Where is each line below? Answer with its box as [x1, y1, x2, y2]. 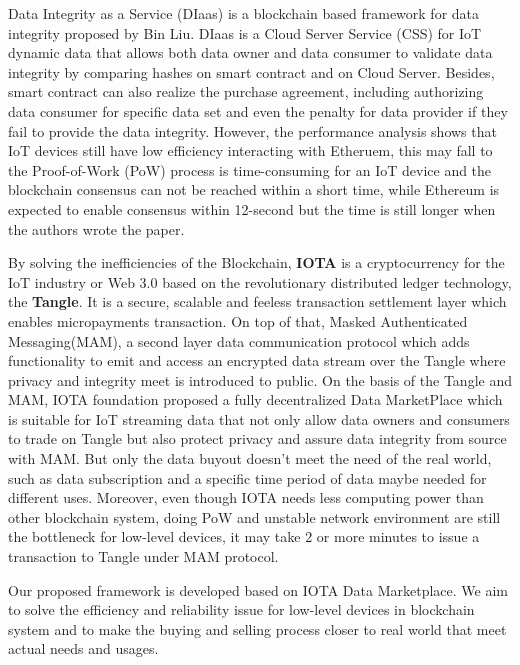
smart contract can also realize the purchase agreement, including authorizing [8, 81, 484, 102]
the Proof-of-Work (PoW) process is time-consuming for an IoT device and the [8, 159, 492, 180]
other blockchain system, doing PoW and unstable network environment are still [8, 506, 501, 527]
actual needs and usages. [8, 638, 159, 659]
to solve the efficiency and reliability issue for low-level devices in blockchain [8, 599, 475, 620]
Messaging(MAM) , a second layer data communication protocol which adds [8, 330, 470, 351]
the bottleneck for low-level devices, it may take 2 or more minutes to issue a [8, 526, 480, 547]
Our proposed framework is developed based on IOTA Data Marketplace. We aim [8, 579, 508, 600]
